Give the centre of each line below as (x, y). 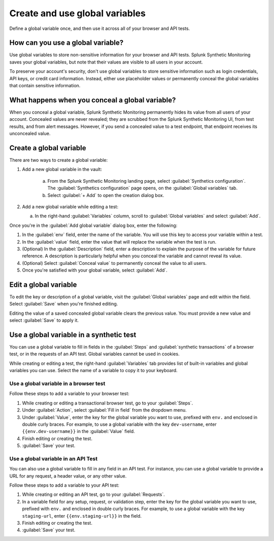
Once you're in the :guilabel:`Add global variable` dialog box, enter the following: (93, 225)
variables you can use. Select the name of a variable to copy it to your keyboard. (93, 370)
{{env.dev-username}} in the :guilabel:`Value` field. (79, 431)
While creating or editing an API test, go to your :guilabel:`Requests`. (93, 494)
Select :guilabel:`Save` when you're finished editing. (64, 304)
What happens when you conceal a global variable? (93, 100)
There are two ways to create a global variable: (59, 160)
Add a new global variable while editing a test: (70, 207)
